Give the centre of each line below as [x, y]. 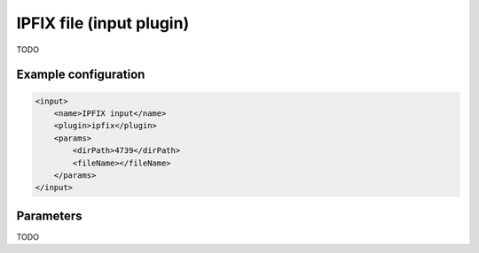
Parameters [49, 215]
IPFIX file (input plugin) [103, 23]
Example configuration [81, 75]
